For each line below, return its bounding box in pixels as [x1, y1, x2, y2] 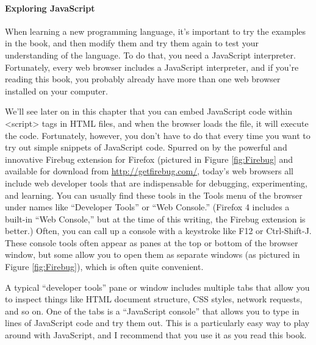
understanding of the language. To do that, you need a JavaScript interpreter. [5, 48, 296, 61]
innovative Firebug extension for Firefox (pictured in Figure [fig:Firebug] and [5, 152, 293, 165]
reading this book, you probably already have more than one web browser [5, 73, 281, 85]
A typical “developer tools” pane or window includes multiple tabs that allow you [5, 280, 310, 293]
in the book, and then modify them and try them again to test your [5, 37, 259, 49]
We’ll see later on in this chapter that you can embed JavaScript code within [5, 105, 293, 118]
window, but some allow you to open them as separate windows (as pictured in [5, 248, 300, 261]
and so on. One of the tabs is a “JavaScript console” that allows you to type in [5, 304, 300, 317]
